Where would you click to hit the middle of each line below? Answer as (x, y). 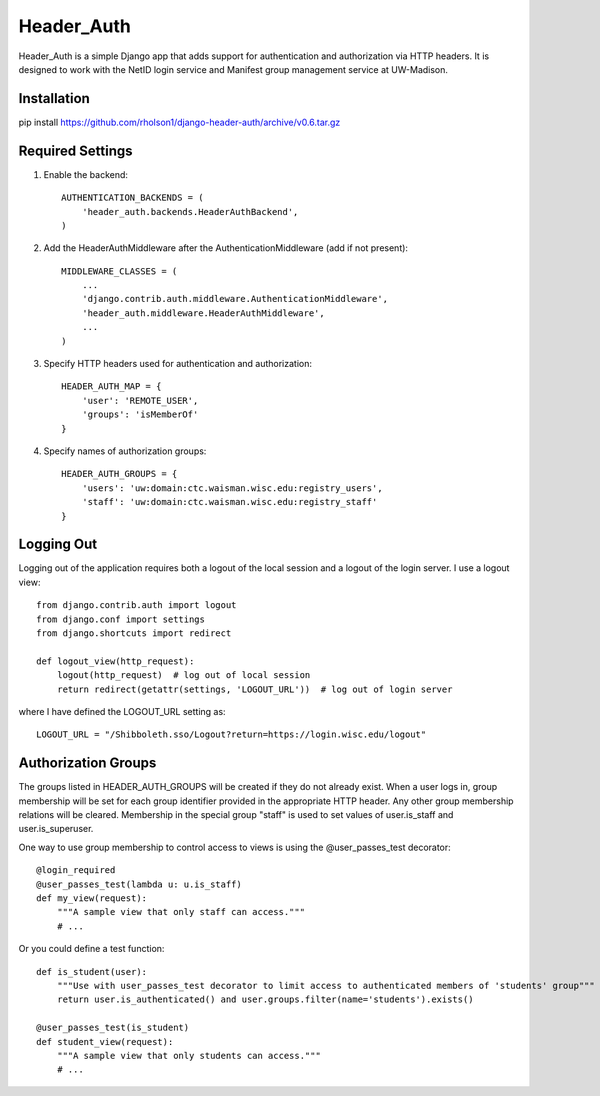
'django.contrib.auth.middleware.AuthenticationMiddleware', (235, 299)
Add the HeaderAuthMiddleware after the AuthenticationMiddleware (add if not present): (226, 248)
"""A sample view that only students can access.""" (189, 1055)
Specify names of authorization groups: (125, 451)
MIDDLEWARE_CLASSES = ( (119, 271)
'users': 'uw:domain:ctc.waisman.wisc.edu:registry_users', (232, 488)
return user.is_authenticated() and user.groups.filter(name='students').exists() (265, 999)
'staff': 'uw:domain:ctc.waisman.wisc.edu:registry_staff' (229, 502)
